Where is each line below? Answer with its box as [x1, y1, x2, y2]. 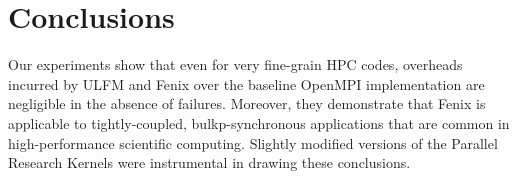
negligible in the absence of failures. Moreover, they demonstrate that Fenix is [8, 93, 486, 114]
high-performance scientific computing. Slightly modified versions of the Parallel [8, 132, 498, 153]
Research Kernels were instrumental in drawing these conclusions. [8, 152, 411, 173]
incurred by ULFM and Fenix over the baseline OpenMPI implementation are [8, 73, 485, 94]
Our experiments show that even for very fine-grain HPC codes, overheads [8, 54, 463, 75]
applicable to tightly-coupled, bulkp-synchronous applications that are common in [8, 112, 510, 133]
